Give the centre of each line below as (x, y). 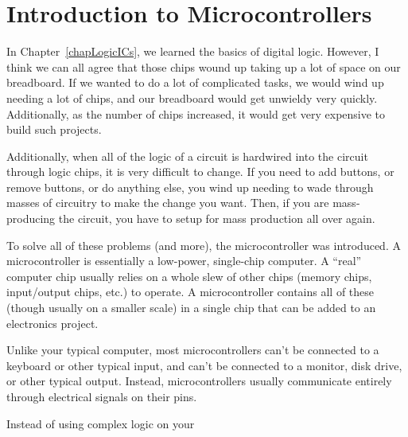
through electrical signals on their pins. (102, 396)
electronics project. (52, 323)
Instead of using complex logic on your (101, 423)
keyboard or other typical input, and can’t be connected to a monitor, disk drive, (204, 365)
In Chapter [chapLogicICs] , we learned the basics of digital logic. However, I (193, 51)
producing (31, 218)
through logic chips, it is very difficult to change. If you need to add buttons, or (200, 172)
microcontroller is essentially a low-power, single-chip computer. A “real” (184, 261)
